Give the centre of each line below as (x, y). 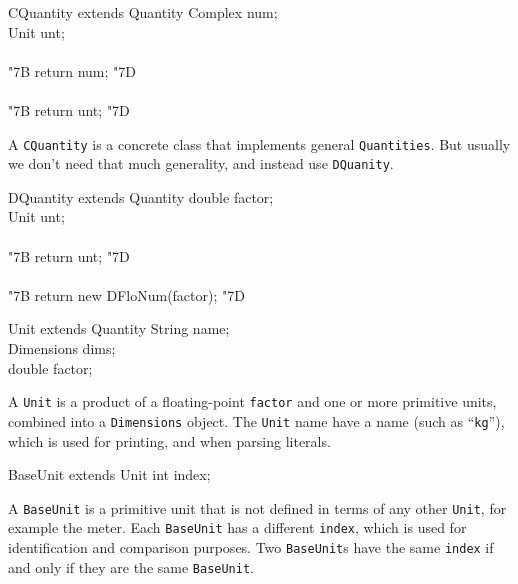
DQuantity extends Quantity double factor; (141, 196)
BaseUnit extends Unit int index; (109, 474)
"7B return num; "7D (72, 70)
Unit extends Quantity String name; (119, 328)
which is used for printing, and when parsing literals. (169, 440)
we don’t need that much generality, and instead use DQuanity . (201, 163)
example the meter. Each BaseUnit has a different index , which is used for (237, 527)
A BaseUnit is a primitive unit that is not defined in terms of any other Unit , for (257, 507)
